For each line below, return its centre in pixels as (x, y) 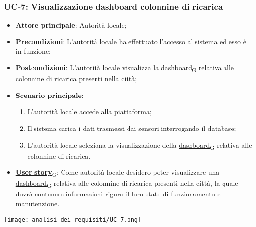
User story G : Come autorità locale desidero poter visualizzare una (117, 173)
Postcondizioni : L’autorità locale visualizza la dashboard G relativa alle (125, 68)
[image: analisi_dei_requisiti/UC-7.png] (73, 219)
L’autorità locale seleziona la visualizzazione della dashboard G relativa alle (140, 145)
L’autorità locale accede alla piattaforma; (89, 112)
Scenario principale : (49, 95)
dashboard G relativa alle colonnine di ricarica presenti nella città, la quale (127, 184)
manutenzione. (37, 204)
